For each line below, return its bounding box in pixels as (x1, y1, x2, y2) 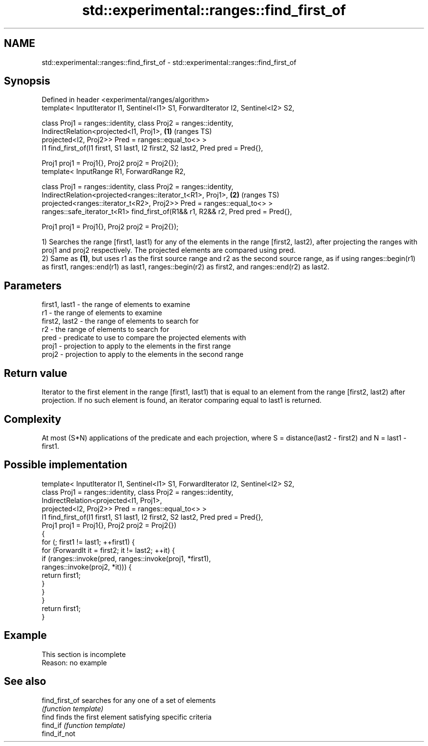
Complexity (4, 413, 62, 425)
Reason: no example (42, 658, 107, 667)
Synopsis (4, 75, 50, 88)
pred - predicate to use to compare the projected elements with (42, 333, 246, 342)
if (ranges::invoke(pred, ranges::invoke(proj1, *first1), (42, 554, 211, 563)
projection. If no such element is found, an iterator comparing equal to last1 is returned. (42, 396, 322, 405)
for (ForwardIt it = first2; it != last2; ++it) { (42, 546, 175, 554)
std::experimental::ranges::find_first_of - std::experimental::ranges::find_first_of (42, 58, 297, 66)
